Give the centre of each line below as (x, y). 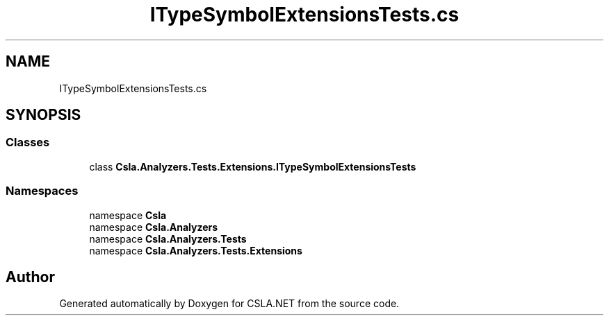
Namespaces (42, 191)
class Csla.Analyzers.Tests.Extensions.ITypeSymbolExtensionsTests (253, 166)
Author (30, 277)
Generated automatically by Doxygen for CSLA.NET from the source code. (229, 304)
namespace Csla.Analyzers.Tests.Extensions (196, 250)
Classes (28, 142)
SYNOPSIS (43, 115)
